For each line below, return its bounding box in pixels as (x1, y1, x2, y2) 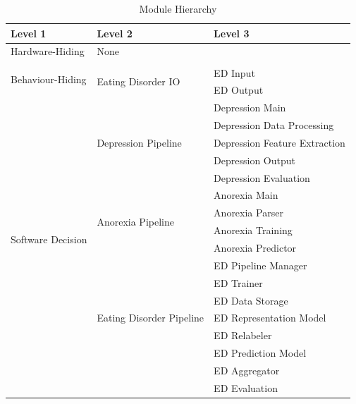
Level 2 (97, 25, 133, 40)
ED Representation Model (214, 310, 326, 325)
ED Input (214, 65, 255, 80)
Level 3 (214, 25, 250, 40)
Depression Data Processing (214, 118, 334, 133)
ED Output (214, 82, 264, 97)
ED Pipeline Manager (214, 257, 307, 272)
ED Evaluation (214, 380, 278, 395)
